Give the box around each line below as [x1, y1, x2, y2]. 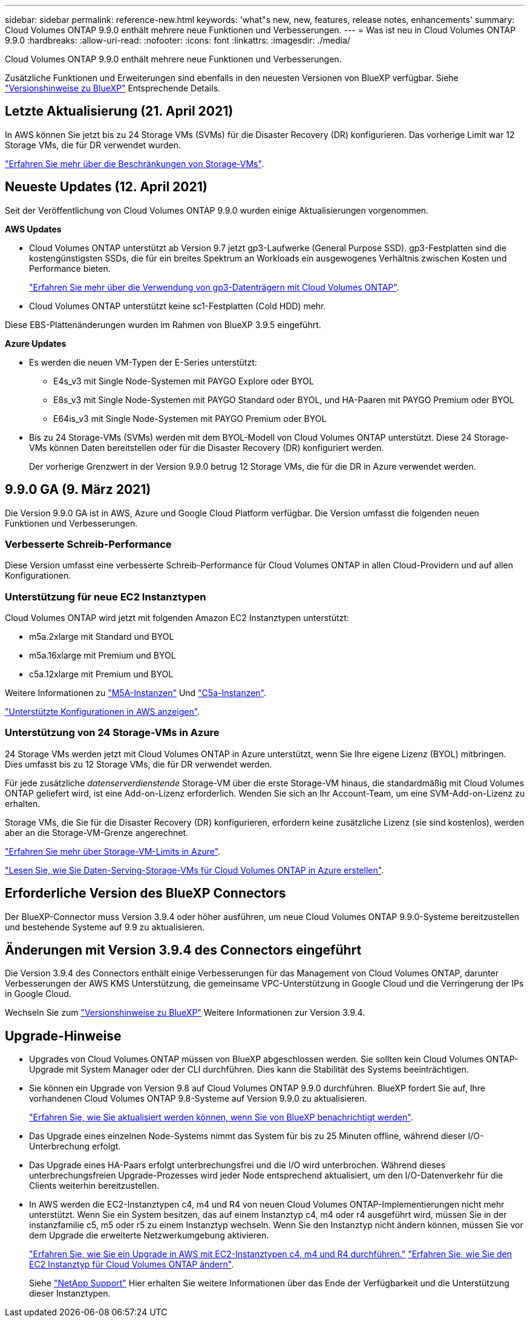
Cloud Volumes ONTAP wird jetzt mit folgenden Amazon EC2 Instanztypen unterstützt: [5, 613, 349, 623]
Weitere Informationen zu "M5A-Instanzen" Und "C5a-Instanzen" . [5, 688, 267, 699]
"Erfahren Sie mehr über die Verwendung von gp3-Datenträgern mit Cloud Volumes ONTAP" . [29, 281, 399, 292]
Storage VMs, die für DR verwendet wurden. [5, 139, 181, 150]
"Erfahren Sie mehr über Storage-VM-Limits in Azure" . [5, 846, 221, 857]
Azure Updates [5, 338, 67, 349]
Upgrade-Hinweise [5, 1028, 122, 1044]
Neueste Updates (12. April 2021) [5, 179, 208, 195]
